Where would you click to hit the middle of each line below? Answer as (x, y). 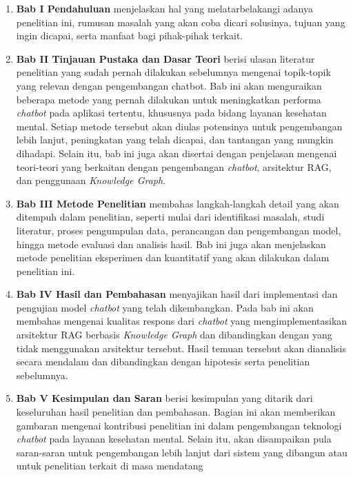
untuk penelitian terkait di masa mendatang (110, 466)
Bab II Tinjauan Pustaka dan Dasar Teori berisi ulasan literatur (165, 58)
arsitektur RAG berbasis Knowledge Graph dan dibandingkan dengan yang (174, 335)
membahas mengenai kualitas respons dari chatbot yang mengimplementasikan (182, 321)
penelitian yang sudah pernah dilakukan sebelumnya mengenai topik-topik (173, 72)
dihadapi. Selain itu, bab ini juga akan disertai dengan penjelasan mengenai (176, 153)
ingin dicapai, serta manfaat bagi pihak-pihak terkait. (130, 35)
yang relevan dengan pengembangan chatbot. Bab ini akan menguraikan (169, 85)
